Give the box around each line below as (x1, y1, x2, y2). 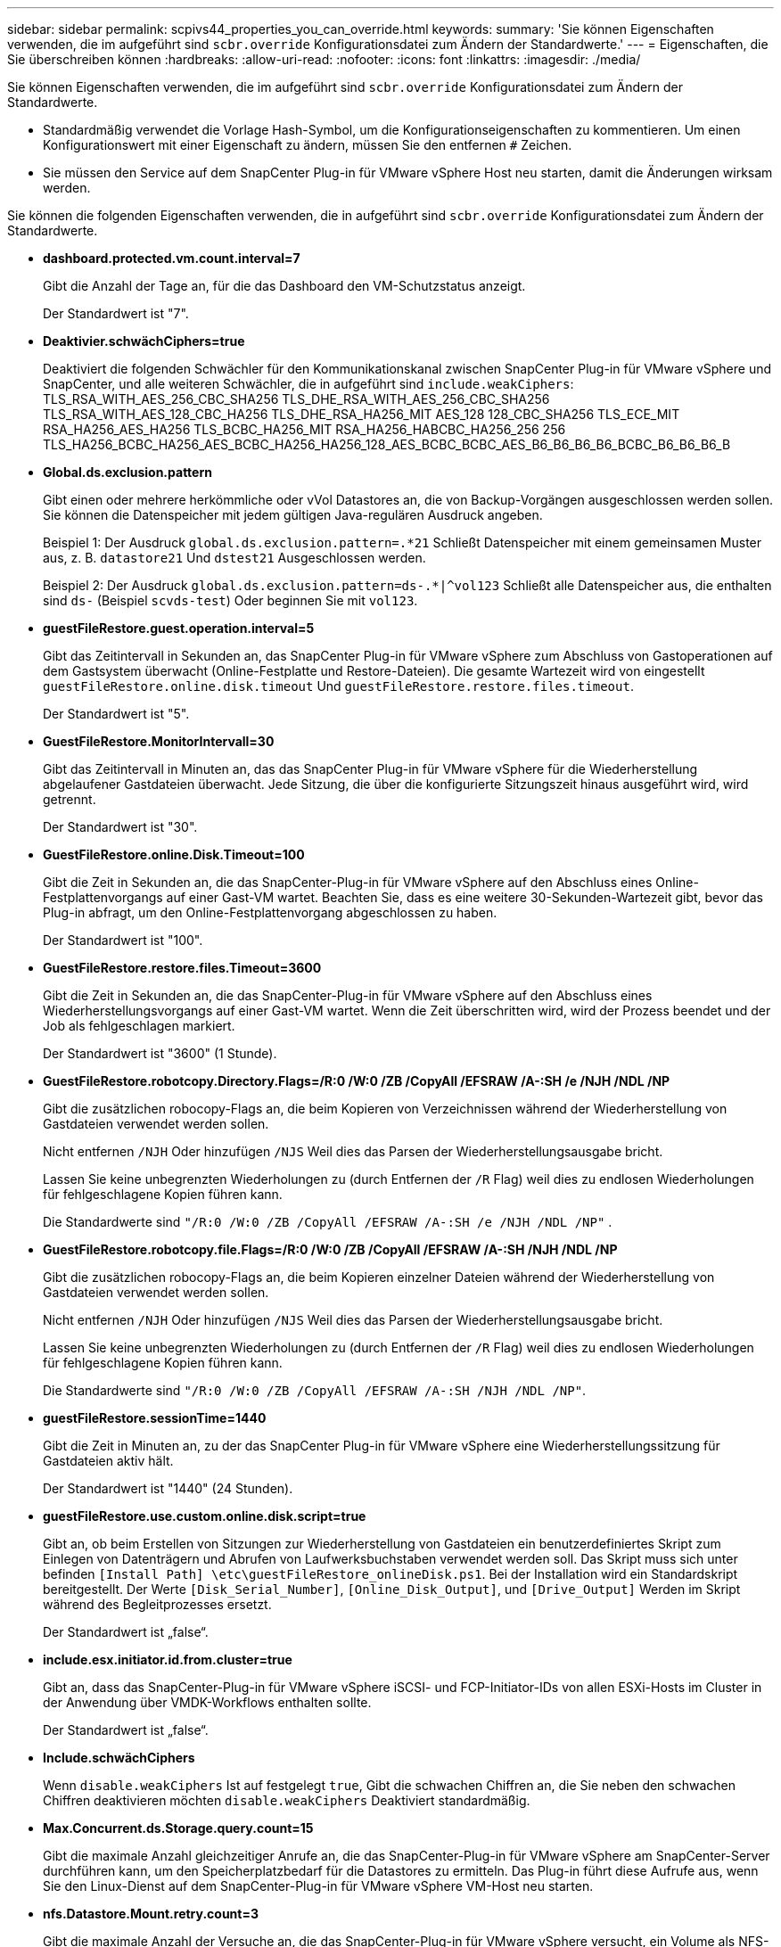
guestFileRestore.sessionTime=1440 (43, 1410, 267, 1425)
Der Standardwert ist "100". (43, 932, 203, 948)
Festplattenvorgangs (43, 890, 163, 905)
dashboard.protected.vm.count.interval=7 (43, 251, 300, 266)
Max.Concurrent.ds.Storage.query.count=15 (43, 1820, 314, 1836)
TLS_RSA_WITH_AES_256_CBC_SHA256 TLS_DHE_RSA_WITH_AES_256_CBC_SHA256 (43, 391, 550, 407)
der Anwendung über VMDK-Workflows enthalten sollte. (43, 1695, 372, 1710)
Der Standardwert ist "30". (43, 819, 198, 834)
